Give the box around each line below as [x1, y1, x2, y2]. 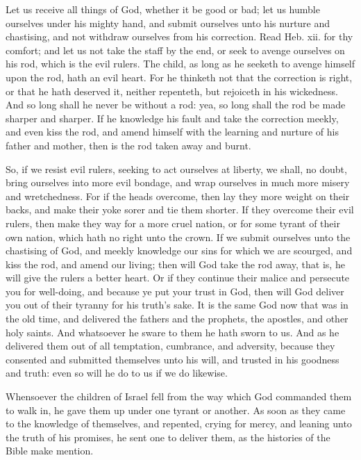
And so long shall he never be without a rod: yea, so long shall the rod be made [6, 97, 346, 112]
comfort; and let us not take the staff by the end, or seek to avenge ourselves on [6, 42, 345, 57]
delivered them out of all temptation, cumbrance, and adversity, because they [6, 338, 335, 353]
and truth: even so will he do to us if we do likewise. [6, 365, 228, 380]
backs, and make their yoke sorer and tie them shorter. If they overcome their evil [6, 202, 354, 217]
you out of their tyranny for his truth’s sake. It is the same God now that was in [6, 297, 349, 312]
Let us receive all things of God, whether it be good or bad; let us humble [6, 2, 320, 16]
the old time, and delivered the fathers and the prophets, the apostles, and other [6, 311, 349, 326]
